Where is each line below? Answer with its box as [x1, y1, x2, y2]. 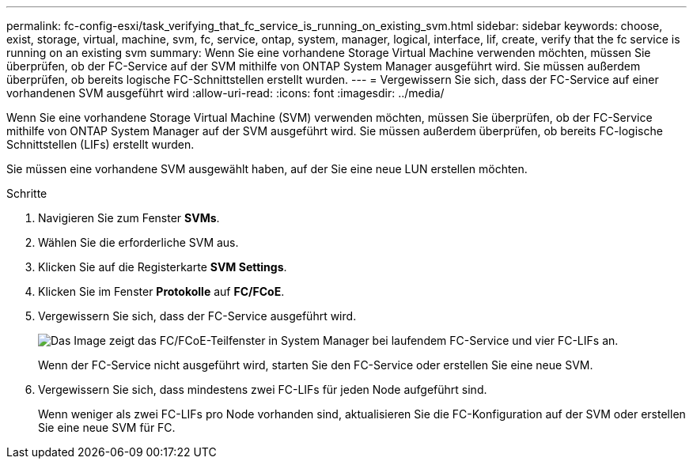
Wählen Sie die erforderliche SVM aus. [38, 236, 239, 249]
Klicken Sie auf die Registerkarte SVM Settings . [38, 260, 287, 274]
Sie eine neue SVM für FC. [38, 421, 176, 434]
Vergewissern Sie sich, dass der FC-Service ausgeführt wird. [38, 309, 357, 323]
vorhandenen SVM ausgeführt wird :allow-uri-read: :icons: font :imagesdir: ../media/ [6, 86, 445, 100]
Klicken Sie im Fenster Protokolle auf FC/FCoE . [38, 285, 285, 298]
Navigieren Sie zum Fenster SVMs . [38, 211, 220, 225]
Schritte [6, 187, 47, 200]
